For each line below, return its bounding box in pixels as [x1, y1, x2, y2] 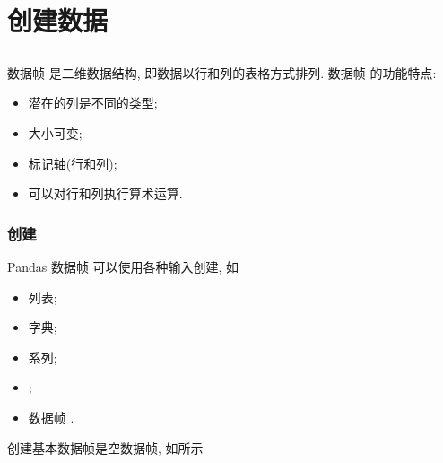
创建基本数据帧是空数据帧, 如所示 [7, 438, 204, 457]
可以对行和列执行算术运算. [28, 184, 183, 203]
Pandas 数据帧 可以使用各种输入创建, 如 [7, 257, 239, 275]
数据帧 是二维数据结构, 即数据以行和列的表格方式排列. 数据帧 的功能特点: [7, 63, 437, 82]
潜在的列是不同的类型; [28, 93, 158, 112]
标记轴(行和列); [28, 153, 117, 172]
